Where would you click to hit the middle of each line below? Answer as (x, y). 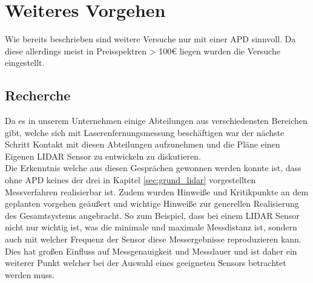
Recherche (38, 95)
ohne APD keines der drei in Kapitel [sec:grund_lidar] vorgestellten (130, 180)
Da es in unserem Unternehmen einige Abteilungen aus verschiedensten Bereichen (156, 121)
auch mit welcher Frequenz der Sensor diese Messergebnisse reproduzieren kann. (153, 239)
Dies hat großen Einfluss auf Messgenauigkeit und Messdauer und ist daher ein (151, 251)
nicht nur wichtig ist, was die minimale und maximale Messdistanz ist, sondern (151, 227)
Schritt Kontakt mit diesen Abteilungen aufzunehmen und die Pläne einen (143, 144)
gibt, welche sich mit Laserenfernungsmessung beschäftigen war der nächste (145, 132)
